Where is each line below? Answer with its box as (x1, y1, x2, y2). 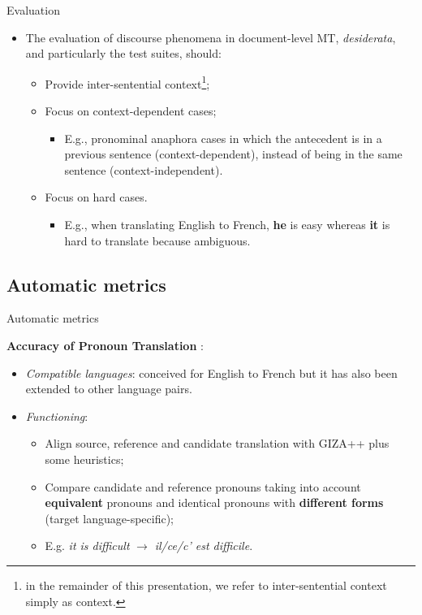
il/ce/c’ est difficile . (154, 537, 253, 554)
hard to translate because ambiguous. (64, 232, 251, 249)
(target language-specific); (45, 509, 174, 526)
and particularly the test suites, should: (25, 45, 222, 62)
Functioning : (25, 407, 88, 424)
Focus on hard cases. (45, 188, 148, 206)
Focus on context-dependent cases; (45, 102, 217, 119)
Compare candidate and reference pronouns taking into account (45, 478, 361, 495)
